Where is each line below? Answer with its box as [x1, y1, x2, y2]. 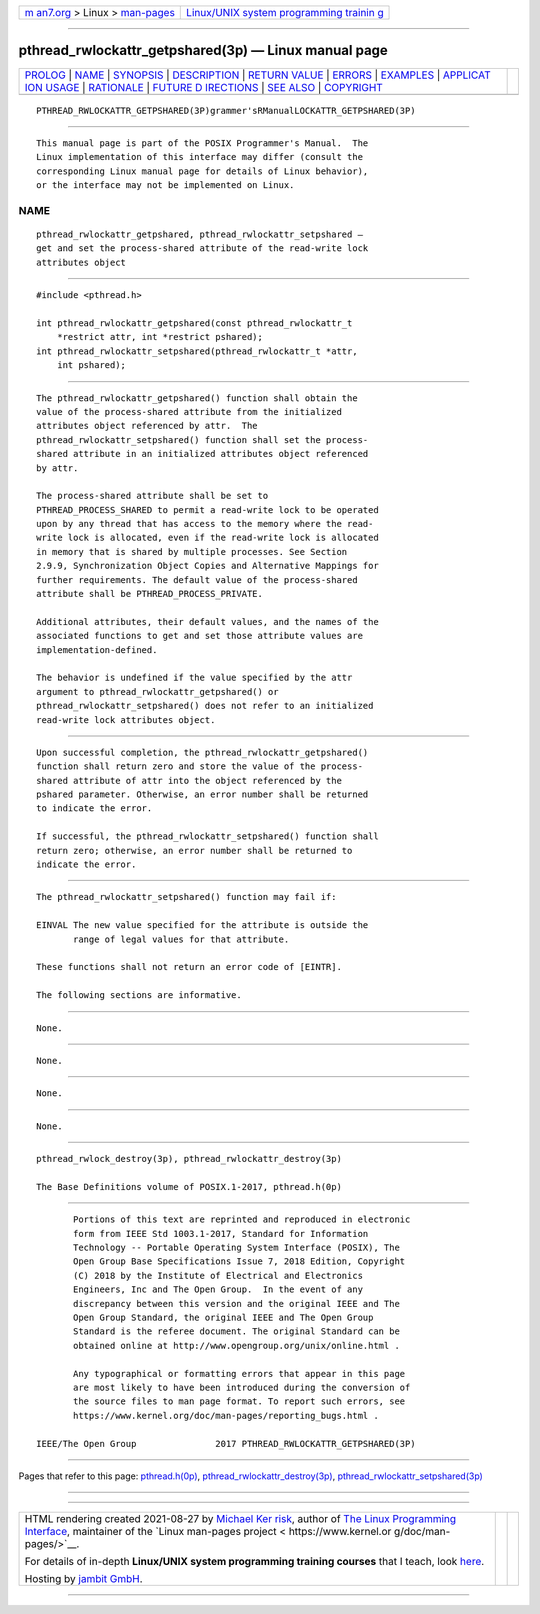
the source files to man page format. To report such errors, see [73, 1396, 406, 1407]
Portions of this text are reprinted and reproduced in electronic [73, 1214, 411, 1225]
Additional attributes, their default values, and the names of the [36, 616, 379, 627]
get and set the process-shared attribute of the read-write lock [36, 243, 369, 254]
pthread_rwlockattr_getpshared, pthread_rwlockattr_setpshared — [36, 229, 364, 240]
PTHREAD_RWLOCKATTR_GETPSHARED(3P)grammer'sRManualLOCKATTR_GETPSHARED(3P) [36, 105, 416, 116]
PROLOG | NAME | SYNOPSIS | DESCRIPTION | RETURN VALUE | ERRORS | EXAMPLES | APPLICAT [24, 68, 491, 82]
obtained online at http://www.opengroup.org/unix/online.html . [73, 1340, 400, 1351]
